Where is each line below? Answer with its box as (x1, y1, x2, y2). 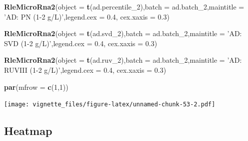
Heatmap (4, 123, 52, 138)
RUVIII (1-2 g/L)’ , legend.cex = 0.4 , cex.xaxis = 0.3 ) (4, 64, 166, 75)
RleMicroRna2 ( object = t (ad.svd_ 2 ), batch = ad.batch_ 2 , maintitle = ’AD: (4, 28, 242, 39)
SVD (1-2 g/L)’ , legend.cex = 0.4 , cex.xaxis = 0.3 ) (4, 38, 157, 48)
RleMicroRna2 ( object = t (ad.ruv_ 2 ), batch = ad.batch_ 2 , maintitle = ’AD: (4, 55, 242, 65)
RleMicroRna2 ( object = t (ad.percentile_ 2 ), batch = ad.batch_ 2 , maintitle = (4, 2, 244, 12)
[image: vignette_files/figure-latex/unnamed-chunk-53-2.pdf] (4, 101, 215, 108)
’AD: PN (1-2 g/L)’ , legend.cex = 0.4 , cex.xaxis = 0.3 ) (4, 11, 169, 22)
